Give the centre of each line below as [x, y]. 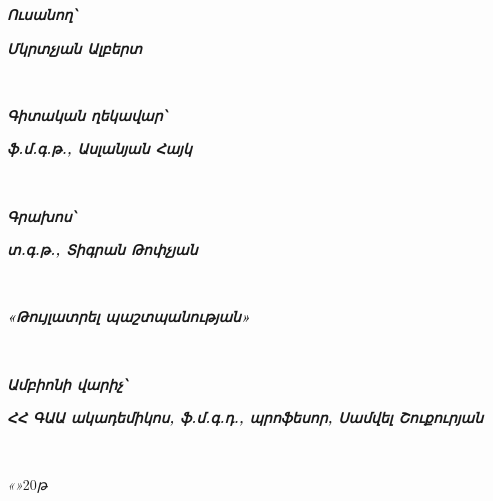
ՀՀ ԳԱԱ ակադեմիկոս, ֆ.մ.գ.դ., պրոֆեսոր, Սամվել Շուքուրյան [245, 417]
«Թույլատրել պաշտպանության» [129, 316]
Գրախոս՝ [41, 215]
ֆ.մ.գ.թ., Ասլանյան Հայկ [99, 148]
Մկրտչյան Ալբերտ [75, 47]
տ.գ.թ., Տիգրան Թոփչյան [102, 249]
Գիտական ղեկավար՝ [86, 114]
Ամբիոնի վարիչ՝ [67, 383]
